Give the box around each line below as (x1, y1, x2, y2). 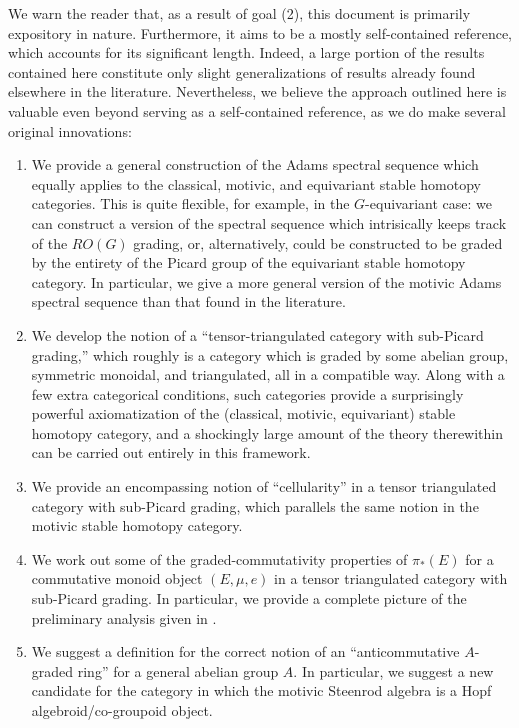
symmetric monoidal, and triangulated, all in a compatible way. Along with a (31, 364, 505, 385)
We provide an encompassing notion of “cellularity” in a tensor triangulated (31, 476, 497, 497)
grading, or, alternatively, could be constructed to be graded (133, 232, 503, 253)
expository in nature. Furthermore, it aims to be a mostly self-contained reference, (8, 22, 512, 43)
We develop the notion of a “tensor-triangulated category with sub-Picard (31, 324, 484, 345)
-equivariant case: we (365, 193, 492, 214)
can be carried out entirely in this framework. (31, 442, 311, 463)
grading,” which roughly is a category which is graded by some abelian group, (31, 344, 509, 365)
